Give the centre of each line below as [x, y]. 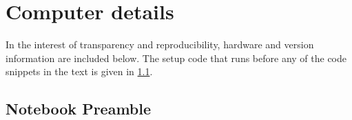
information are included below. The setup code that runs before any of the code [176, 58]
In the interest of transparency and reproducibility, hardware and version [160, 44]
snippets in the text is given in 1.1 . [79, 71]
